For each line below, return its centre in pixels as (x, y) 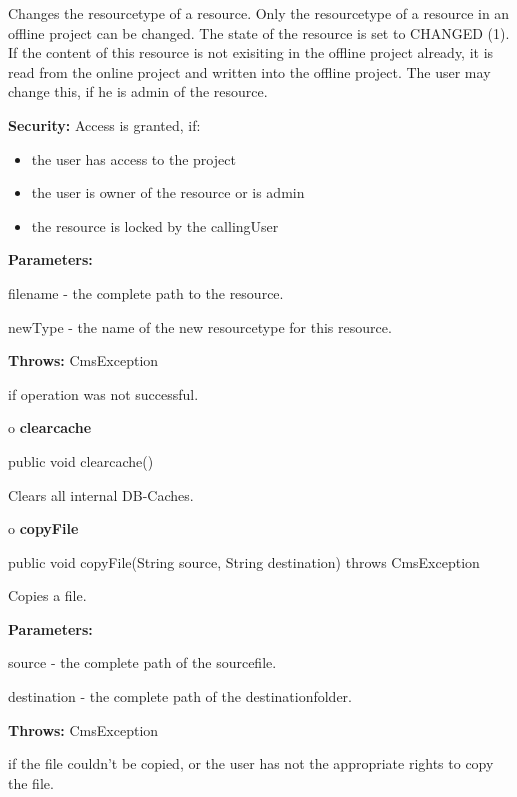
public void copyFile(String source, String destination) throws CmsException (244, 561)
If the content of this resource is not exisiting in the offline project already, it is (251, 52)
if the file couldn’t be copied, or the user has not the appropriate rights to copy (251, 763)
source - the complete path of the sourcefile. (142, 662)
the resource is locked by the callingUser (155, 225)
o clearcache (50, 427)
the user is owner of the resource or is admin (168, 192)
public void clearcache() (81, 460)
